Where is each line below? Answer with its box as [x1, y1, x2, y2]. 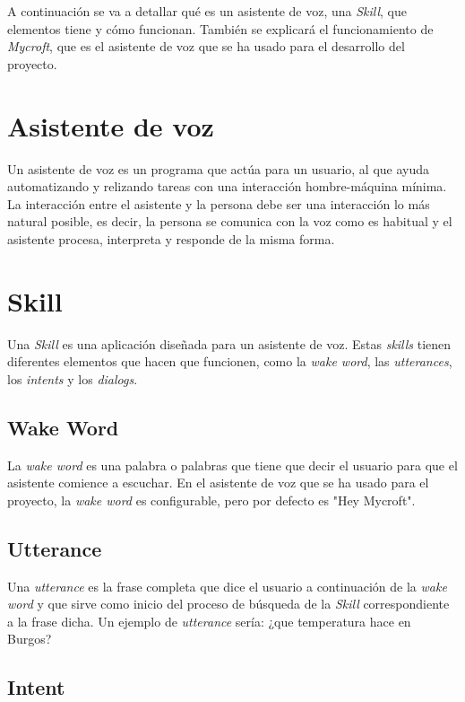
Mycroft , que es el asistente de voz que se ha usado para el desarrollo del [7, 37, 405, 56]
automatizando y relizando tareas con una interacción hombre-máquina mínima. [7, 177, 447, 196]
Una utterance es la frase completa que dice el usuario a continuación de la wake [7, 576, 447, 595]
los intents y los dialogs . [7, 369, 138, 388]
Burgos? [7, 629, 52, 648]
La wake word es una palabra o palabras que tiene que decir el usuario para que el [7, 455, 458, 474]
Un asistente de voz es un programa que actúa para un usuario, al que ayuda [7, 159, 430, 178]
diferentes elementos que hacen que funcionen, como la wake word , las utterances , [7, 352, 452, 371]
